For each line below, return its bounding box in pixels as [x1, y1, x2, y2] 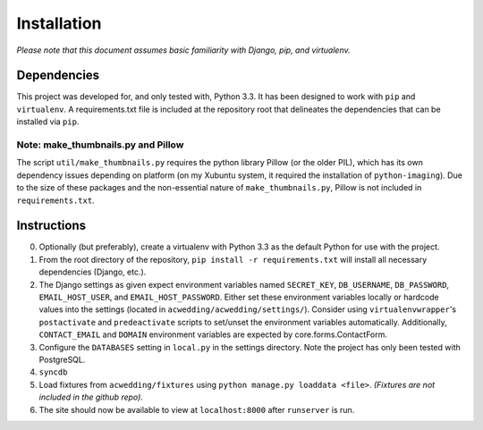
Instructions [16, 218, 87, 233]
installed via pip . [16, 116, 80, 127]
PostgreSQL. [38, 354, 86, 365]
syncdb [38, 367, 68, 377]
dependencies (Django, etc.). [38, 266, 147, 277]
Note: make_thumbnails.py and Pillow [16, 139, 184, 151]
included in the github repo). [38, 392, 143, 402]
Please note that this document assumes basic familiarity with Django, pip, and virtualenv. [16, 45, 351, 55]
